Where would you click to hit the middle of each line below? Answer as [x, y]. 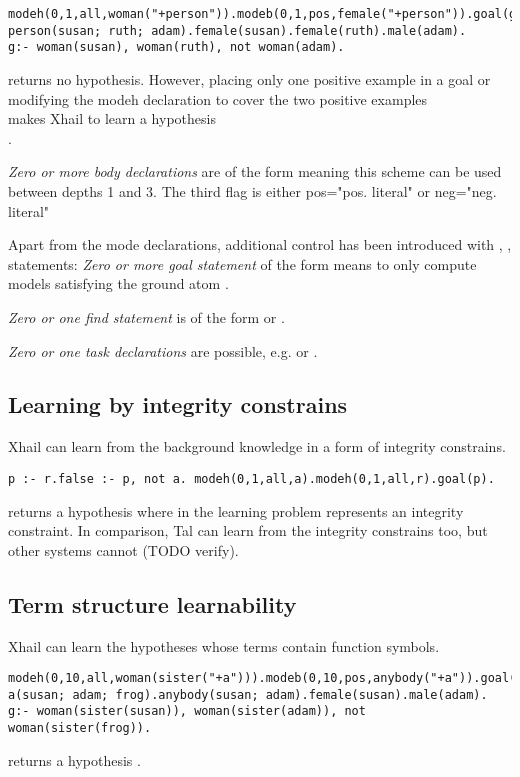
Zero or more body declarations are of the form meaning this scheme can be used [255, 171]
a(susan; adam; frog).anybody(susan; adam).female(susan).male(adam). [248, 694]
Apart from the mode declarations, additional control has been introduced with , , [260, 244]
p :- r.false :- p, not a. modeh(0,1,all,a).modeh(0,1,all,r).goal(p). [251, 478]
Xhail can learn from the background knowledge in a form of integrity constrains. [257, 446]
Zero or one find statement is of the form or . [146, 316]
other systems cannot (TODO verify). [123, 549]
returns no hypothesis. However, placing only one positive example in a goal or [249, 78]
